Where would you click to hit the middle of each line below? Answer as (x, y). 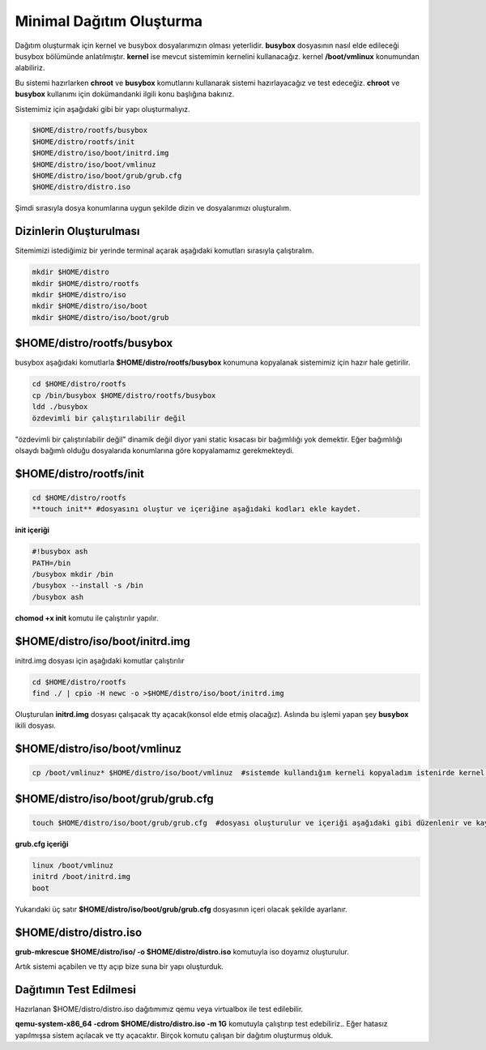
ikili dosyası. (36, 726)
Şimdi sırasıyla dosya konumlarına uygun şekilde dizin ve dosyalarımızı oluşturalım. (153, 208)
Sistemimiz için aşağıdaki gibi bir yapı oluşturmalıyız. (102, 109)
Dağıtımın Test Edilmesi (76, 990)
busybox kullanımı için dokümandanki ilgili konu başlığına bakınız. (125, 94)
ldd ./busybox (60, 407)
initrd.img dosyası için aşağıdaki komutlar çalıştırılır (100, 660)
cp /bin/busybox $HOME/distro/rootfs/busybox (124, 395)
